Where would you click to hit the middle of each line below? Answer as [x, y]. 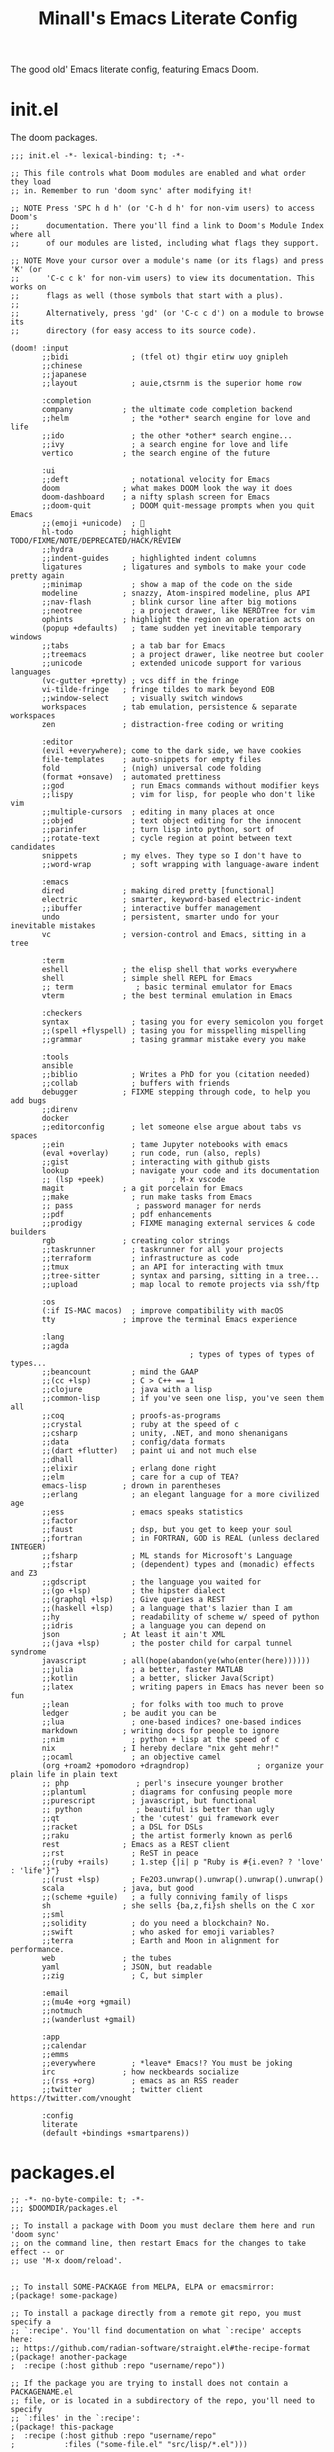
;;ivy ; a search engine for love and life [164, 445]
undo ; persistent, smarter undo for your [160, 917]
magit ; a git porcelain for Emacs [142, 1188]
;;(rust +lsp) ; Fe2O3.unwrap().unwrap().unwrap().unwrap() [183, 1880]
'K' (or [26, 270]
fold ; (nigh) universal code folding [151, 768]
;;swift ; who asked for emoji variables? [158, 1932]
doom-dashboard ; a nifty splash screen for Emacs [156, 497]
